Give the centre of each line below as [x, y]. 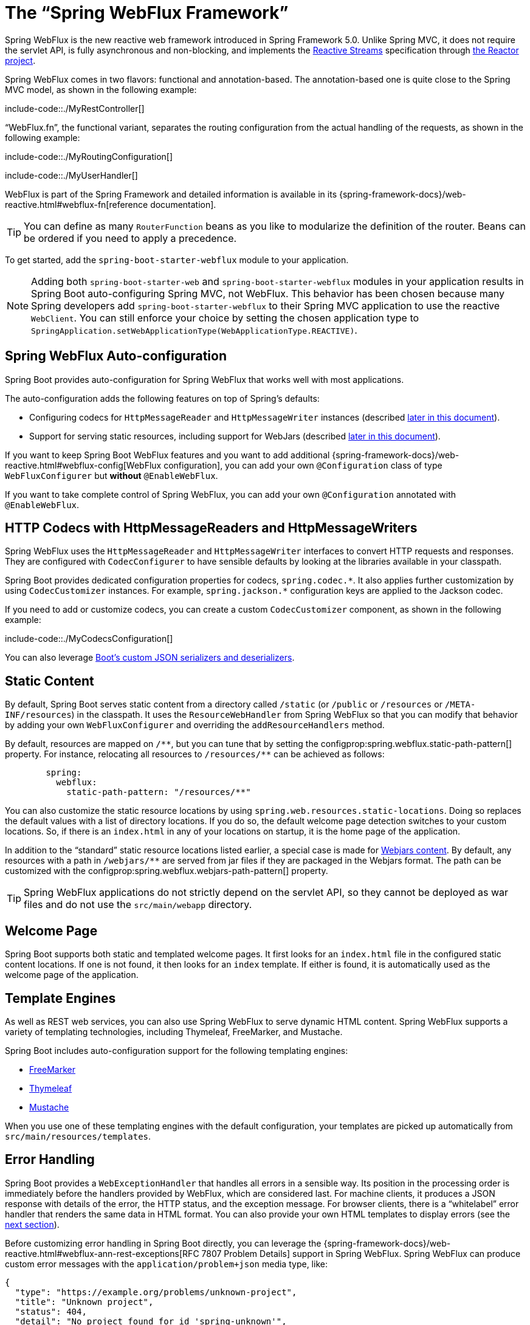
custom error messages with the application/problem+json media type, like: [166, 1264]
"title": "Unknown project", [84, 1302]
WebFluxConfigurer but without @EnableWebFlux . [112, 475]
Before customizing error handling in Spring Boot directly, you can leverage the [163, 1243]
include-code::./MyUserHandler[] [71, 175]
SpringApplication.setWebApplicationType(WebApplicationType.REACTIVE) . [194, 330]
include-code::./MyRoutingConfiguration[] [89, 156]
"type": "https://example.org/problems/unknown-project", [156, 1292]
